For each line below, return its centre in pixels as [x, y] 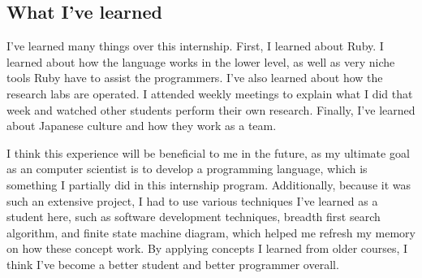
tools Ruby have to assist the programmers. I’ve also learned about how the [195, 78]
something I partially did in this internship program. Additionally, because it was [209, 184]
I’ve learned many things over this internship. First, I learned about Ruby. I [195, 46]
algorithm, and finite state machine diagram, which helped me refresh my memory [211, 232]
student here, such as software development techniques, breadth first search [194, 217]
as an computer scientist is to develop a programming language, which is [187, 169]
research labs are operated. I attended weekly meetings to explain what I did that [210, 93]
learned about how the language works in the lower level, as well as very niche [201, 61]
